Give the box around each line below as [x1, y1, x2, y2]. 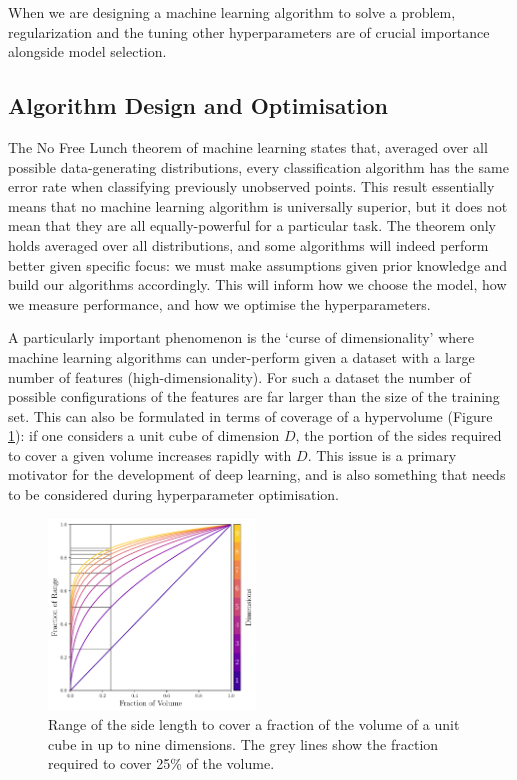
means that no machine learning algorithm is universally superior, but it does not [8, 195, 508, 216]
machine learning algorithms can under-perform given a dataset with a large [8, 346, 475, 367]
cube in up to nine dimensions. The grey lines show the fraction [48, 733, 439, 754]
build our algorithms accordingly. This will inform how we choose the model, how [8, 274, 507, 295]
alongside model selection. [8, 41, 167, 62]
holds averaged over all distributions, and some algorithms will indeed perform [8, 234, 489, 255]
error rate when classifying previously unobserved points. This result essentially [8, 176, 495, 197]
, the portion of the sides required [295, 425, 502, 446]
